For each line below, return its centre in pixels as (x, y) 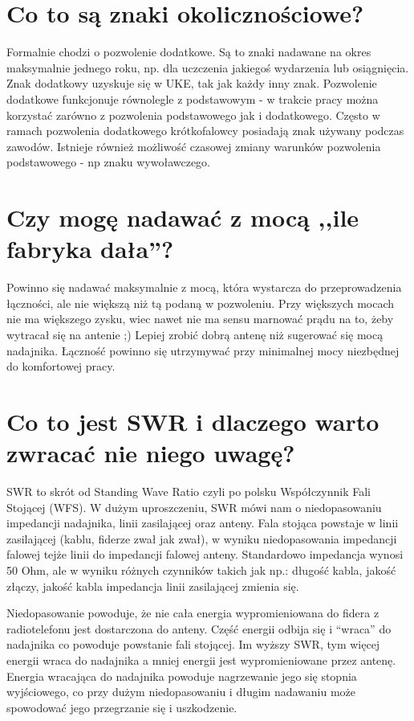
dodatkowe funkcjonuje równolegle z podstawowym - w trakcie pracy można (193, 98)
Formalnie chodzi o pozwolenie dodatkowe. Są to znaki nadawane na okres (189, 52)
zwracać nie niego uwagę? (151, 453)
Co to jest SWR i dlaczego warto (193, 421)
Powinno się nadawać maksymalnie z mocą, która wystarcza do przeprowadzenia (204, 287)
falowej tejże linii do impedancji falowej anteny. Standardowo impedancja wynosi (205, 554)
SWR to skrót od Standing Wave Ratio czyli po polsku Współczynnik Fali (189, 492)
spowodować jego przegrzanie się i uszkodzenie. (122, 707)
